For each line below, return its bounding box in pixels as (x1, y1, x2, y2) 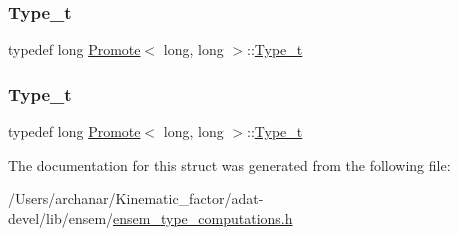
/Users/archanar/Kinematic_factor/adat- (8, 188, 264, 209)
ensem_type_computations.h (113, 207, 293, 228)
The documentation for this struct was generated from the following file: (8, 154, 451, 175)
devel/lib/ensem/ (8, 207, 114, 228)
